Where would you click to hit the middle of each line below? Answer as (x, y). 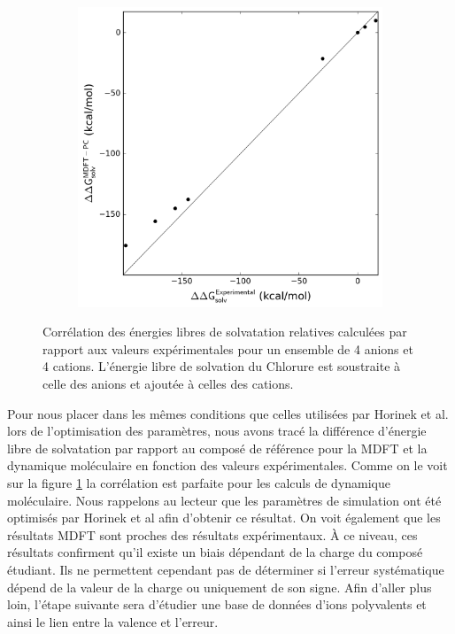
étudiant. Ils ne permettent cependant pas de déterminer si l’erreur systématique (226, 569)
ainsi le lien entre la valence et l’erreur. (113, 621)
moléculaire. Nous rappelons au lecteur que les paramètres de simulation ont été (224, 500)
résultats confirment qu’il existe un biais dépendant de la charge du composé (215, 552)
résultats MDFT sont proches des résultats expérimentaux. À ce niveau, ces (212, 534)
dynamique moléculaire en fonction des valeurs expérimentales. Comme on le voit (227, 465)
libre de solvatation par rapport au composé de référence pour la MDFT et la (217, 448)
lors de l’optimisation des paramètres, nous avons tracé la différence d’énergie (217, 431)
